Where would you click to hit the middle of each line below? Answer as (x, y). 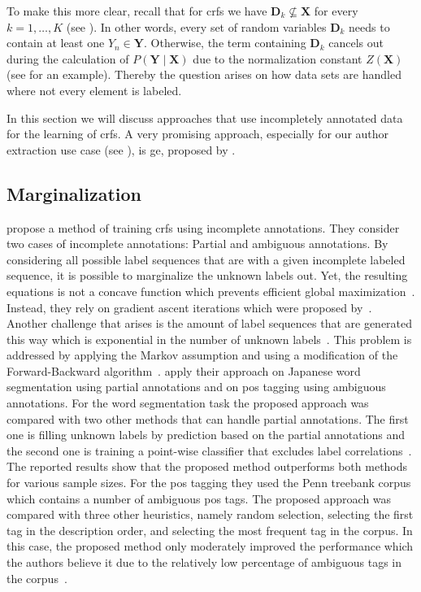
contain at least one (56, 43)
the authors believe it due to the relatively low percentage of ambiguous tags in (204, 562)
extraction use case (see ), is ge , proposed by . (121, 149)
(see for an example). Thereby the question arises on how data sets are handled (204, 74)
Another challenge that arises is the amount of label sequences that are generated (210, 323)
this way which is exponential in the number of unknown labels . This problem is (209, 339)
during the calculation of (68, 58)
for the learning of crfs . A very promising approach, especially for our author (198, 134)
